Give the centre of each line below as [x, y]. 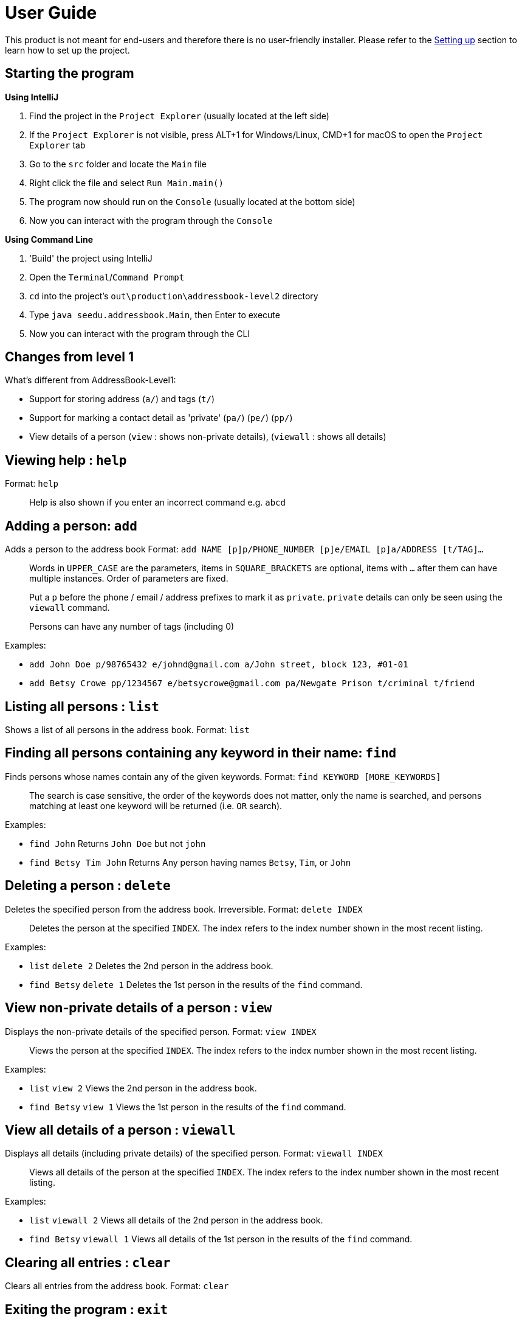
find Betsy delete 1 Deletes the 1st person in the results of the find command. [196, 984]
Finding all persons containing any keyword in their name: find [201, 753]
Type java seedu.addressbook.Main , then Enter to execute [155, 315]
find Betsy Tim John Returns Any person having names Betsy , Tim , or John [190, 862]
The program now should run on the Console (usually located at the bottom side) [192, 201]
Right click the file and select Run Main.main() [126, 183]
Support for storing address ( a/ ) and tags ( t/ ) [122, 399]
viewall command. [70, 608]
